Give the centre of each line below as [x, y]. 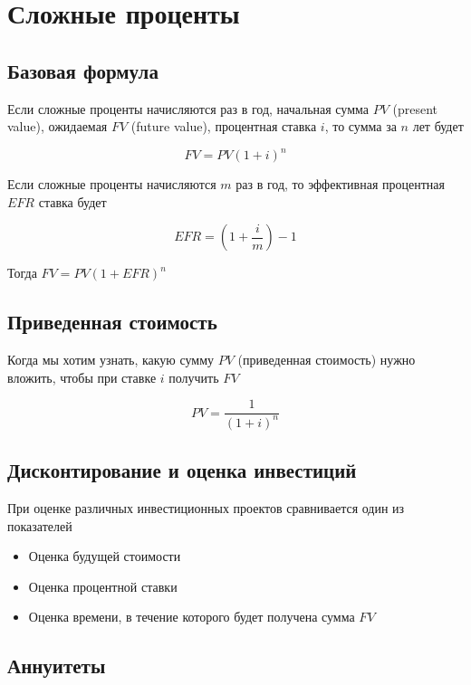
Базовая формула [83, 70]
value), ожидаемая [58, 126]
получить [194, 377]
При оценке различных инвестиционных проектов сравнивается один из [206, 508]
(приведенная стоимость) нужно [327, 360]
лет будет [438, 126]
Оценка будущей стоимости [105, 556]
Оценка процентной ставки [103, 586]
